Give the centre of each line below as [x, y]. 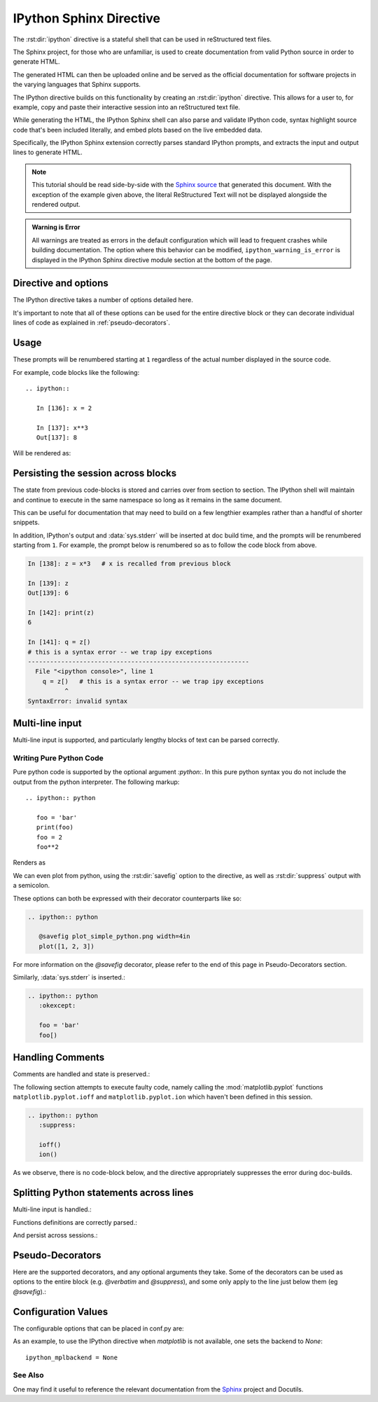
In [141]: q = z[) [59, 642]
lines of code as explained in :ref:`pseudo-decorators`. [92, 323]
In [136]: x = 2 [64, 408]
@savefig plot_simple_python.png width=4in [114, 936]
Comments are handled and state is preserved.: [82, 1074]
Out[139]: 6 [48, 593]
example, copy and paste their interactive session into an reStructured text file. [127, 107]
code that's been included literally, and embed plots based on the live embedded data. [138, 130]
